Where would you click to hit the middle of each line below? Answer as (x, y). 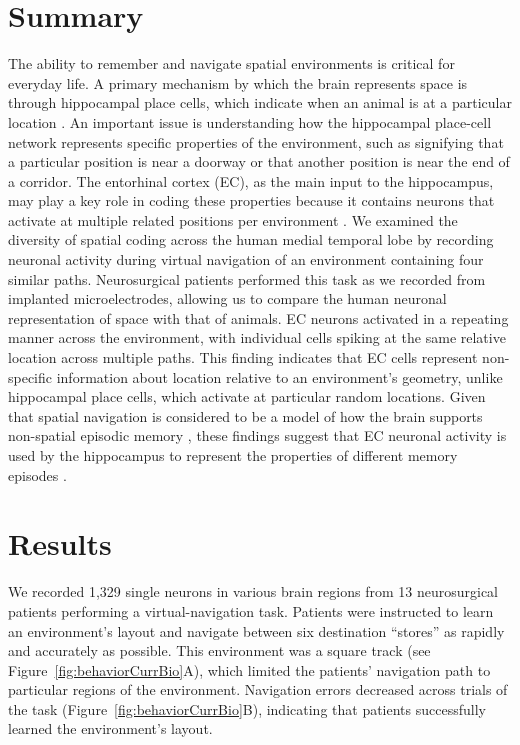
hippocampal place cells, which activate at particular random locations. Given (247, 396)
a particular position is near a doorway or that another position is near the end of (259, 161)
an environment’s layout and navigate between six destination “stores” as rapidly (256, 630)
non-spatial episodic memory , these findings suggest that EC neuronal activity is (257, 435)
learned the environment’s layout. (110, 728)
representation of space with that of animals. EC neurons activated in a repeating (258, 317)
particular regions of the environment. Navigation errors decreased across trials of (258, 689)
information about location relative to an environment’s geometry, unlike (279, 376)
